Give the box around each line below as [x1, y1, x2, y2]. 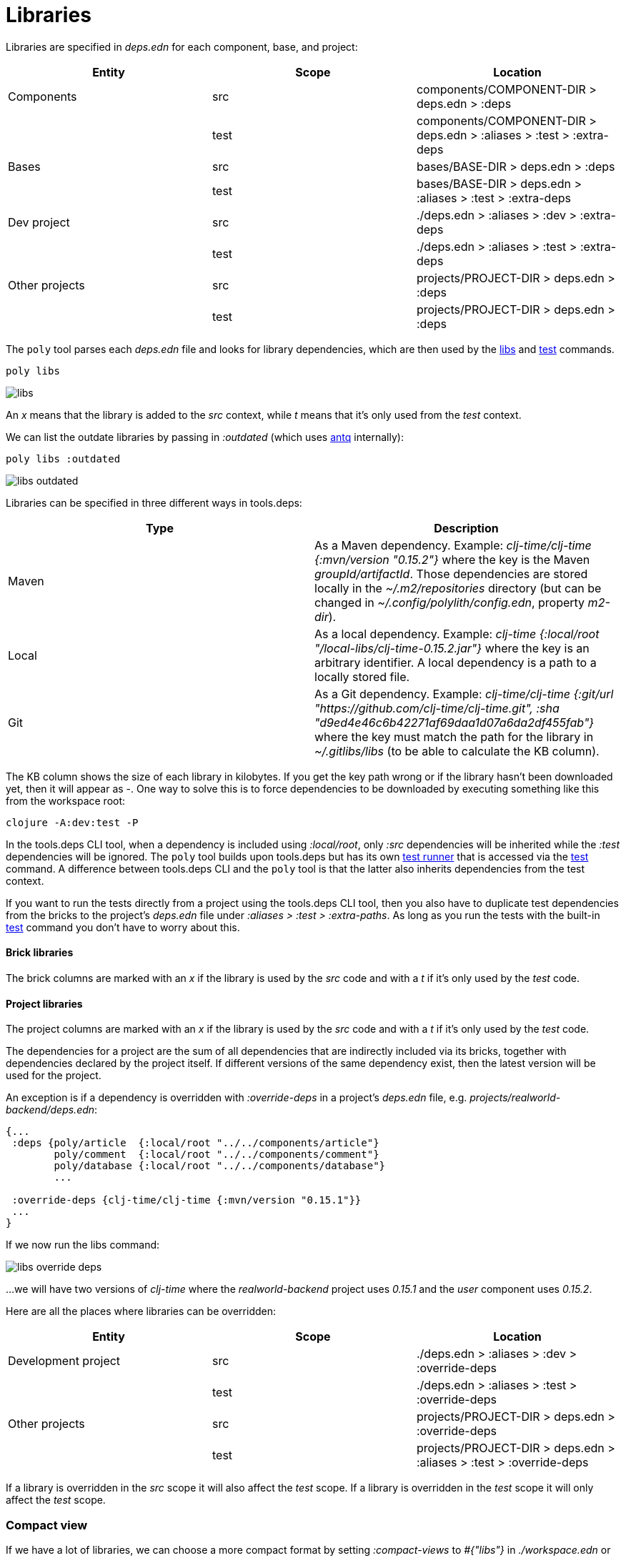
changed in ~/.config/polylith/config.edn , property [314, 595, 585, 610]
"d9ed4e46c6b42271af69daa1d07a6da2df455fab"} [314, 715, 595, 730]
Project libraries [6, 997, 83, 1010]
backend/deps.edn [6, 1103, 95, 1116]
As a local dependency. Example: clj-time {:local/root [314, 626, 600, 641]
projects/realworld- [470, 1091, 561, 1104]
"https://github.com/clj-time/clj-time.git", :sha [314, 700, 560, 715]
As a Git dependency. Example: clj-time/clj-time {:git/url [314, 686, 614, 701]
